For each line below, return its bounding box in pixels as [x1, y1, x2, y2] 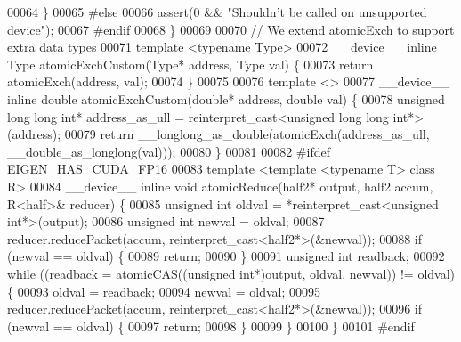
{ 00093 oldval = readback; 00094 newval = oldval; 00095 [7, 281, 320, 300]
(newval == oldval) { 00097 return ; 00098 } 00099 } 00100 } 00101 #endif [7, 316, 415, 335]
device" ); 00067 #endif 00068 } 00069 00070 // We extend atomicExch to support [7, 20, 455, 38]
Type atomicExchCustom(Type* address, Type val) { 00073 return [7, 54, 374, 73]
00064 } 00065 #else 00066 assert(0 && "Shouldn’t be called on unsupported [7, 3, 427, 20]
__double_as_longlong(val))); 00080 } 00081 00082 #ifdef [7, 142, 330, 160]
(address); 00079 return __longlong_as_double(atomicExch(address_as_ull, [7, 125, 430, 143]
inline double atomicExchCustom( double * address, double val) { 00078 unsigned [7, 89, 445, 108]
